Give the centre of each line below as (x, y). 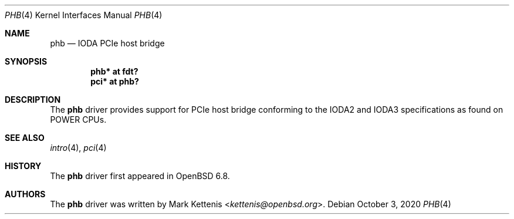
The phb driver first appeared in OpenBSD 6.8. (140, 176)
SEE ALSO (25, 138)
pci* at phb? (115, 81)
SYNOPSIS (26, 61)
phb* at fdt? (114, 71)
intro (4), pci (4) (78, 148)
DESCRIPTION (33, 100)
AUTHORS (25, 194)
